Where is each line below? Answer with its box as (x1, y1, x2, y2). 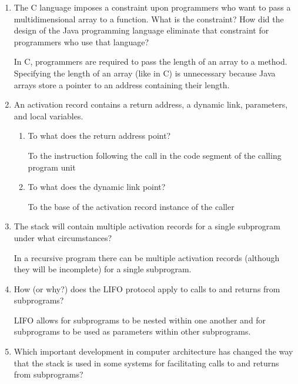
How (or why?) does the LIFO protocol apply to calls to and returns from (14, 282, 280, 295)
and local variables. (14, 109, 83, 122)
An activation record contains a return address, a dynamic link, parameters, (14, 98, 288, 111)
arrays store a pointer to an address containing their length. (14, 78, 230, 91)
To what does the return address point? (28, 129, 171, 142)
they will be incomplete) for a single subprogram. (14, 263, 192, 275)
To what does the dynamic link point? (28, 181, 166, 193)
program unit (28, 161, 76, 173)
